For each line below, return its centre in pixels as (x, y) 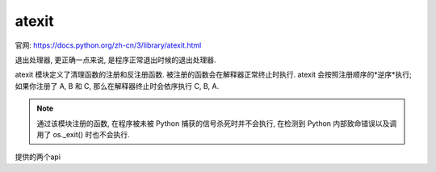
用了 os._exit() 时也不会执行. (83, 134)
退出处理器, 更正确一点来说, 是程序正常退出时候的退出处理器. (115, 60)
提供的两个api (38, 157)
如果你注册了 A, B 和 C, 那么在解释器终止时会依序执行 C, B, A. (117, 86)
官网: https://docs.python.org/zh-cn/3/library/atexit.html (108, 45)
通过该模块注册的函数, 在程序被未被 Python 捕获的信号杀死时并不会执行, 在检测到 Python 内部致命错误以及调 (217, 123)
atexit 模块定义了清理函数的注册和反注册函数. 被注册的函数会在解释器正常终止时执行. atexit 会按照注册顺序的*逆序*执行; (213, 75)
